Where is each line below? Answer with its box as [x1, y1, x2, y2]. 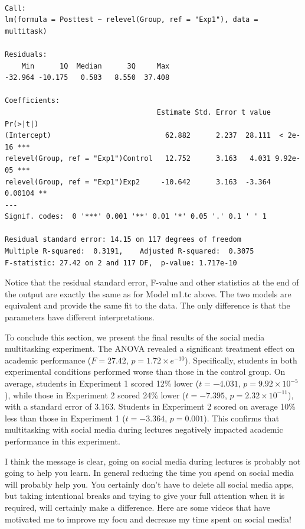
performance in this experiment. [5, 434, 120, 447]
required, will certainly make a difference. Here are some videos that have [5, 501, 270, 513]
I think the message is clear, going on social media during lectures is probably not [5, 455, 301, 467]
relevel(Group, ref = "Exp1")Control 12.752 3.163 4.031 [5, 154, 271, 163]
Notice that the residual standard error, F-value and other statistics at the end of [5, 276, 299, 288]
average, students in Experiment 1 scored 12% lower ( [5, 377, 199, 389]
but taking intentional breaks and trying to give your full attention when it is [5, 489, 285, 502]
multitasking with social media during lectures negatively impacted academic [5, 423, 283, 436]
